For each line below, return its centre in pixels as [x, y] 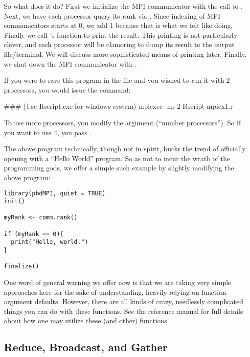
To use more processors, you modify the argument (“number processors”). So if [123, 122]
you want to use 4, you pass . [48, 132]
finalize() [22, 267]
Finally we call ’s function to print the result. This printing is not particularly [121, 35]
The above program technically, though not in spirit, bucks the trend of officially [125, 149]
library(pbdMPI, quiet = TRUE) [55, 193]
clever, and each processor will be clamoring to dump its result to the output [119, 44]
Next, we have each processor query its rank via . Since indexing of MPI [112, 15]
